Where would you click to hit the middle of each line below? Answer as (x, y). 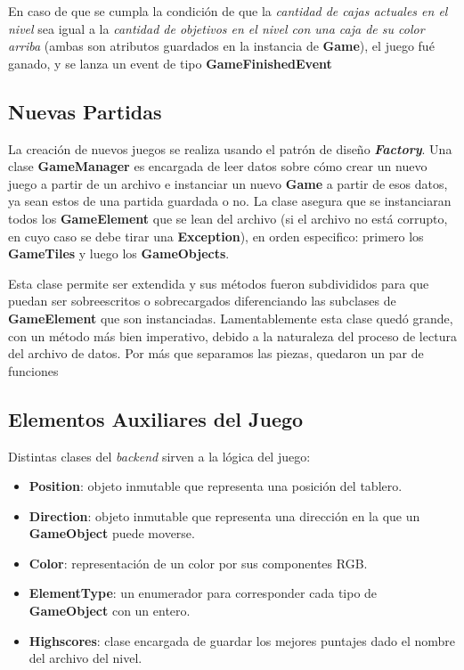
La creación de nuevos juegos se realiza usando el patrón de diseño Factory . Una (230, 148)
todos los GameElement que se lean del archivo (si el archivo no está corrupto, (228, 218)
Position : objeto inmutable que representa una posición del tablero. (216, 486)
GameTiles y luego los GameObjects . (119, 253)
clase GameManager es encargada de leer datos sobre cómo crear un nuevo (218, 166)
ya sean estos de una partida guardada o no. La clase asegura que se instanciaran (230, 201)
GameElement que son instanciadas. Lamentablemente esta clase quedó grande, (231, 318)
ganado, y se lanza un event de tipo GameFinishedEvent (170, 63)
